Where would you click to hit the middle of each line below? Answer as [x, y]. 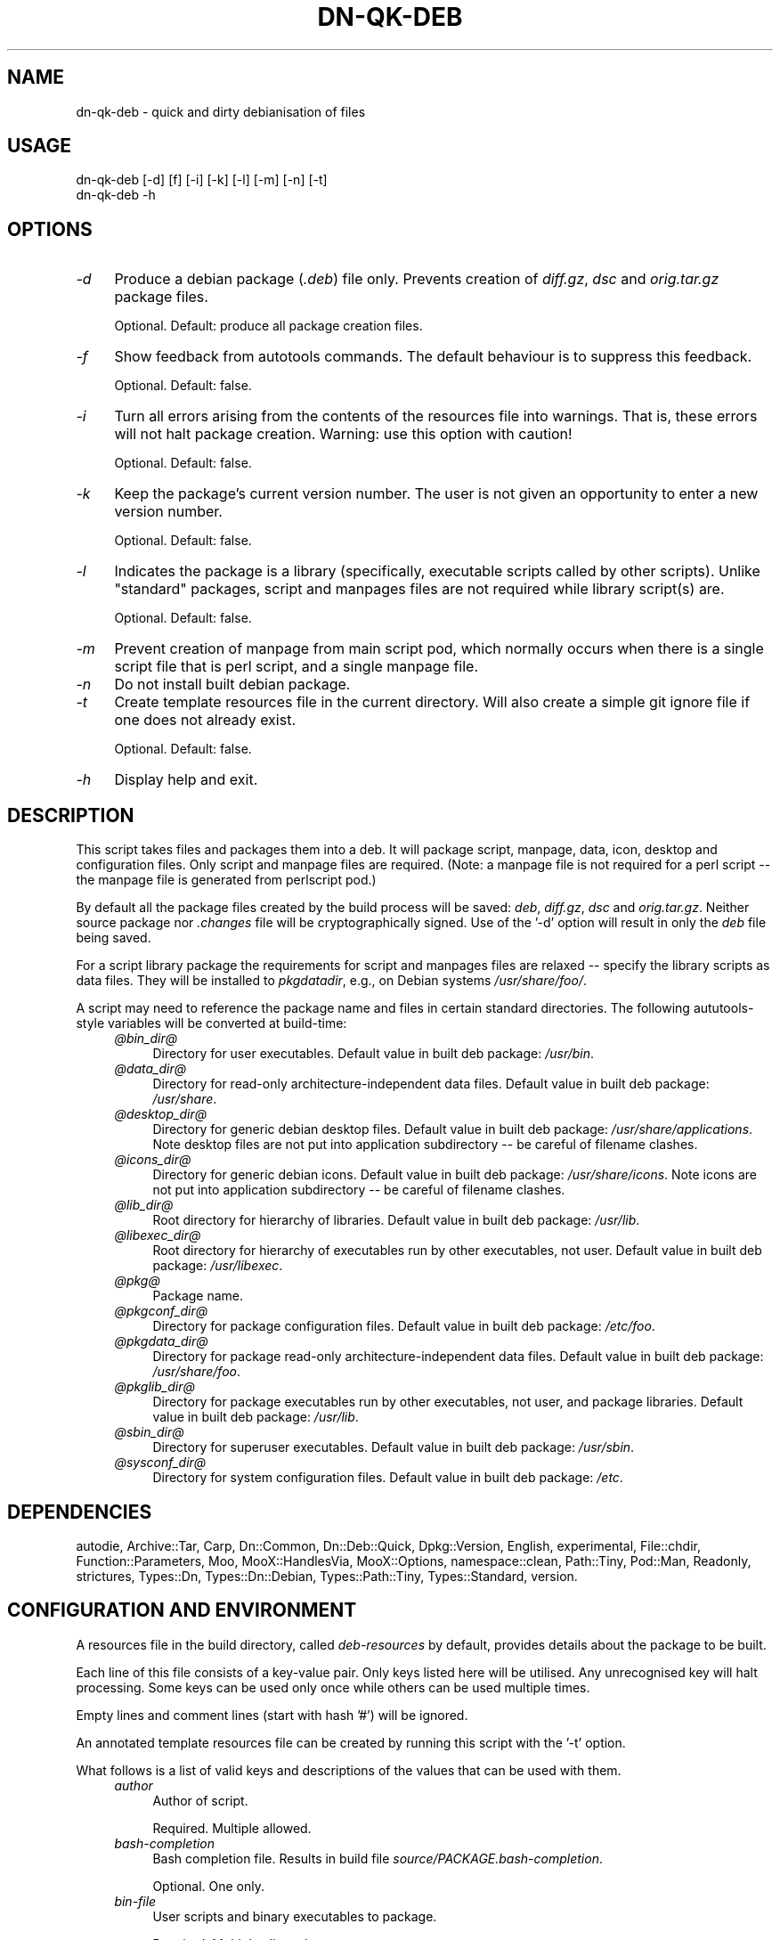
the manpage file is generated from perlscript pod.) [226, 880]
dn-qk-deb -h [116, 195]
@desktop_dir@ [161, 1114]
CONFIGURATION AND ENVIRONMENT [182, 1610]
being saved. [114, 938]
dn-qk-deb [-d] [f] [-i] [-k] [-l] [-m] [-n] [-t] [202, 180]
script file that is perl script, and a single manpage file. [296, 667]
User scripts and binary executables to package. [295, 1916]
